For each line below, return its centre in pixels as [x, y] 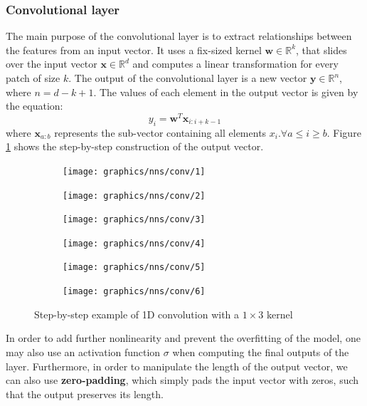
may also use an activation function [83, 352]
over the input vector [52, 64]
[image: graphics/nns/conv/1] [134, 171]
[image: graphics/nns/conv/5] [134, 267]
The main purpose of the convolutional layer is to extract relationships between [179, 36]
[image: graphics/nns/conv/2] [134, 196]
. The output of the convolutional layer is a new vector [188, 78]
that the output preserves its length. [85, 394]
